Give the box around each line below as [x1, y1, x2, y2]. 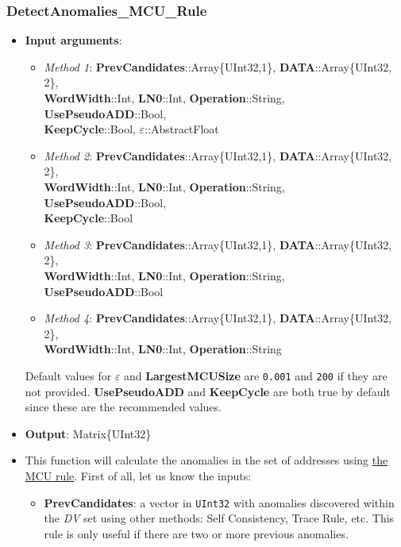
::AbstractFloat [145, 121, 219, 137]
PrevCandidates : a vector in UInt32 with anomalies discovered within [44, 494, 395, 510]
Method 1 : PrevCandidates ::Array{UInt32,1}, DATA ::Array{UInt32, [44, 58, 392, 75]
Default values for [25, 367, 112, 383]
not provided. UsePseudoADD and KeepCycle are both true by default [25, 383, 391, 399]
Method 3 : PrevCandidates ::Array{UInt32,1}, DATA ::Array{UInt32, [44, 236, 392, 252]
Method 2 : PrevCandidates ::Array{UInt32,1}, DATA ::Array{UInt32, [44, 147, 392, 164]
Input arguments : [25, 32, 122, 48]
